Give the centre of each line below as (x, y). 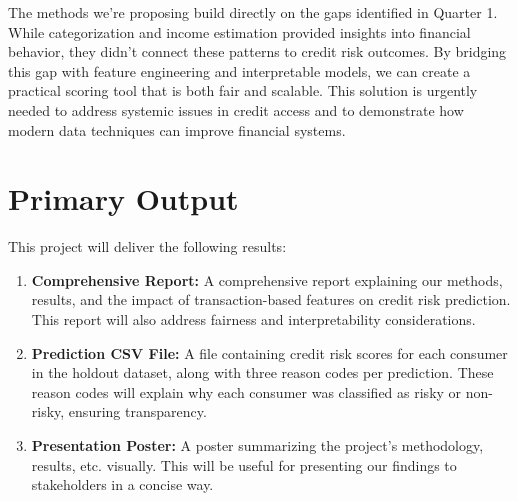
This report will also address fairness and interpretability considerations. (253, 319)
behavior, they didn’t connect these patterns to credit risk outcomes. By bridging (257, 51)
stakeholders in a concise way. (122, 484)
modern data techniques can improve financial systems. (177, 129)
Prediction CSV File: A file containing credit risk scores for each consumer (269, 352)
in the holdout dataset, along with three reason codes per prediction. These (262, 372)
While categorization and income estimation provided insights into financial (239, 31)
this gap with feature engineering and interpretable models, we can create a (239, 70)
